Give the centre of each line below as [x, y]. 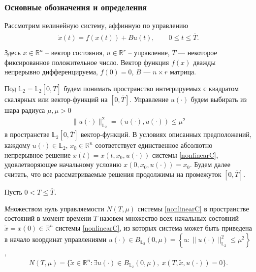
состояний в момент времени [48, 218]
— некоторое [198, 52]
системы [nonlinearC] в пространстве [193, 208]
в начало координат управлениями [56, 239]
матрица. [183, 72]
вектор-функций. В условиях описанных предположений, [166, 134]
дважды [204, 62]
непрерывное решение [38, 154]
